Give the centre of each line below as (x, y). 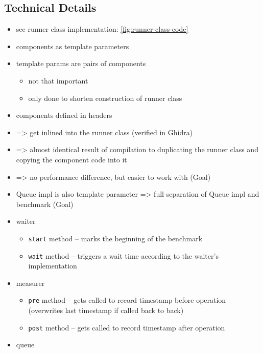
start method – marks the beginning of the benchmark (115, 238)
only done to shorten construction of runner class (105, 98)
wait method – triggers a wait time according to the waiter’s (123, 255)
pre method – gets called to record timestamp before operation (127, 300)
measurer (30, 283)
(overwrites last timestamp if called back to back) (106, 310)
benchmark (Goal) (45, 204)
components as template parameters (73, 46)
